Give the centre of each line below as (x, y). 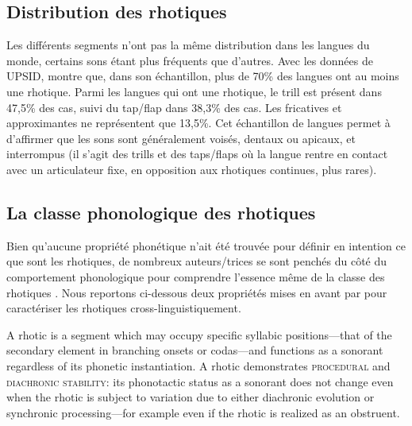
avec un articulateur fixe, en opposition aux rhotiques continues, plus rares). (192, 169)
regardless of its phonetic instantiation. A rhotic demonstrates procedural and (198, 365)
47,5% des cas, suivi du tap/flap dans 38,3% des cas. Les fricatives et (174, 107)
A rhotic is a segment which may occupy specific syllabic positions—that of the (199, 334)
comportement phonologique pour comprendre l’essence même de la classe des (196, 276)
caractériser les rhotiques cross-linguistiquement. (124, 308)
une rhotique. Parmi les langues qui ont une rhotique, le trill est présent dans (194, 91)
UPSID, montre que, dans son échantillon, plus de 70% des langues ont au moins (203, 76)
